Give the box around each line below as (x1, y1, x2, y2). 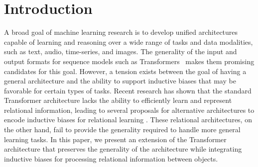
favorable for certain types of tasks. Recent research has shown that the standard (4, 85, 252, 95)
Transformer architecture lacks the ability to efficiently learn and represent (4, 95, 232, 105)
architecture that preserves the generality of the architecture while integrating (4, 144, 242, 154)
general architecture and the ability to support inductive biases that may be (4, 76, 236, 86)
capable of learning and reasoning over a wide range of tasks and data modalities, (4, 36, 253, 47)
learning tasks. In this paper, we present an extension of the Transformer (4, 134, 227, 144)
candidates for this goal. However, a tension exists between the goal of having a (4, 66, 247, 76)
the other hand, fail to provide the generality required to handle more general (4, 124, 241, 135)
